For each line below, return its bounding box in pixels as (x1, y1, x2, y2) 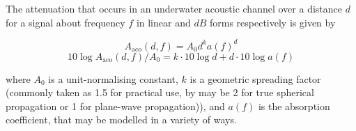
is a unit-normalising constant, (48, 71, 178, 86)
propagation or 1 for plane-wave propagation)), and (6, 98, 225, 113)
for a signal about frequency (6, 15, 125, 29)
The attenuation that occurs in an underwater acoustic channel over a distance (6, 1, 342, 15)
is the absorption (258, 98, 330, 113)
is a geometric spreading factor (189, 71, 321, 86)
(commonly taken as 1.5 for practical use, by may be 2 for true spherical (6, 85, 314, 100)
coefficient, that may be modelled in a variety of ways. (6, 112, 237, 127)
